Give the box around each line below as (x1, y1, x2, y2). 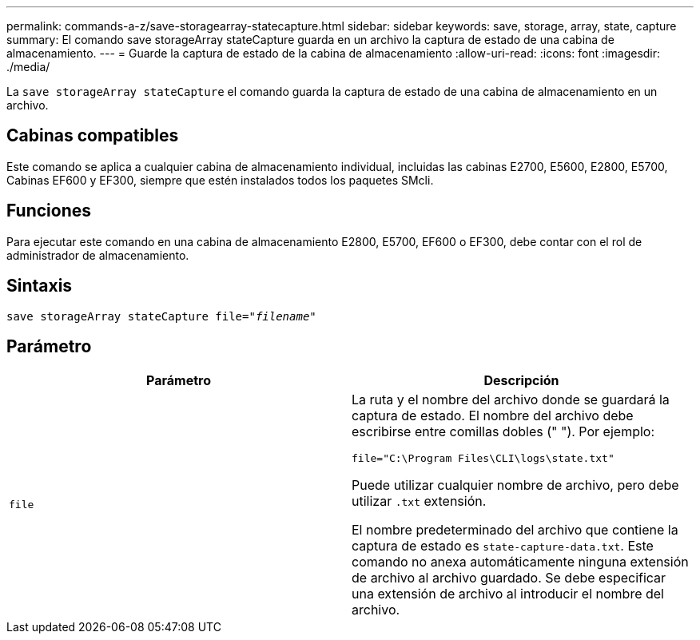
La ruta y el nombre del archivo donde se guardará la (352, 392, 670, 408)
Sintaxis (6, 276, 73, 296)
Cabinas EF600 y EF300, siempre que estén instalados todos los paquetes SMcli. (6, 173, 434, 187)
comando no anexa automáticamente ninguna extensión (352, 554, 689, 570)
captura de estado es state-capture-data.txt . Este (352, 538, 654, 555)
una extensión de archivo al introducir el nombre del (352, 586, 664, 602)
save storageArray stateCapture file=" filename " (6, 309, 316, 323)
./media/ (6, 60, 50, 74)
